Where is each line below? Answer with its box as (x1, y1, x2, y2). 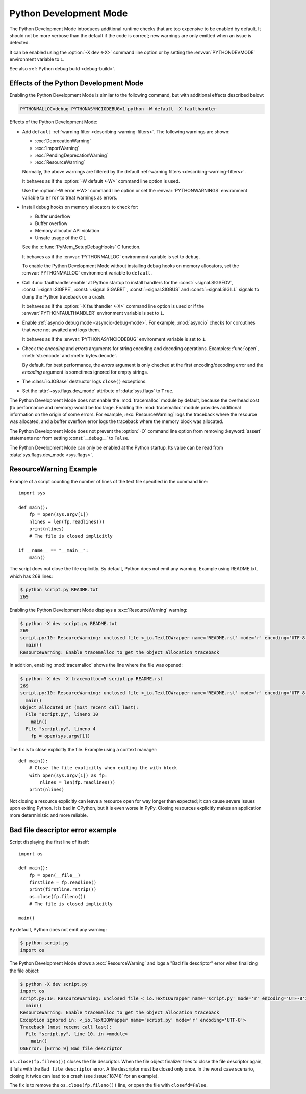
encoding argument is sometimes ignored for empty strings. (22, 369, 148, 375)
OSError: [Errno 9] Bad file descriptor (20, 1046, 122, 1051)
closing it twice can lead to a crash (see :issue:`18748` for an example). (9, 1073, 159, 1079)
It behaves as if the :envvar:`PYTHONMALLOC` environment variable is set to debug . (22, 253, 200, 260)
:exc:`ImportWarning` (35, 145, 80, 151)
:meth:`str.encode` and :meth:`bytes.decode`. (22, 353, 117, 359)
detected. (9, 40, 30, 46)
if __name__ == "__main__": (18, 548, 89, 553)
